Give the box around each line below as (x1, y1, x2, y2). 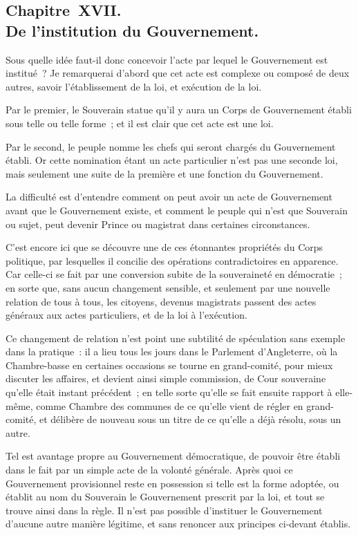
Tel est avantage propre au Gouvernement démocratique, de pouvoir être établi (6, 449, 341, 463)
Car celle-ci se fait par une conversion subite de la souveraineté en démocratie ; (6, 267, 342, 281)
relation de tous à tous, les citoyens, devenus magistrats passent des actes (6, 294, 317, 308)
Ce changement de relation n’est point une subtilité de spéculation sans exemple (6, 330, 346, 345)
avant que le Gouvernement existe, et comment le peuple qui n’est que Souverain (6, 203, 348, 217)
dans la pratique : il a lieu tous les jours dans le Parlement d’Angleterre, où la (6, 344, 338, 359)
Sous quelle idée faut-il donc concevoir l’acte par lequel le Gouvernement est (6, 52, 328, 66)
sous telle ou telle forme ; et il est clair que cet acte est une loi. (6, 115, 274, 130)
